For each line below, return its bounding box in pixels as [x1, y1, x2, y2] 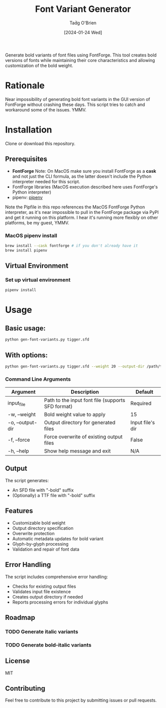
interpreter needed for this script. [12, 178, 81, 184]
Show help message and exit [44, 448, 111, 455]
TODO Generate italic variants [5, 628, 79, 635]
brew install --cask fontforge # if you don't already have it [5, 243, 138, 248]
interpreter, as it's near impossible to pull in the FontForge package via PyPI [5, 209, 159, 215]
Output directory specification [12, 525, 74, 531]
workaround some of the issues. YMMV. [5, 106, 86, 112]
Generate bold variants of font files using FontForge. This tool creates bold [5, 52, 157, 58]
